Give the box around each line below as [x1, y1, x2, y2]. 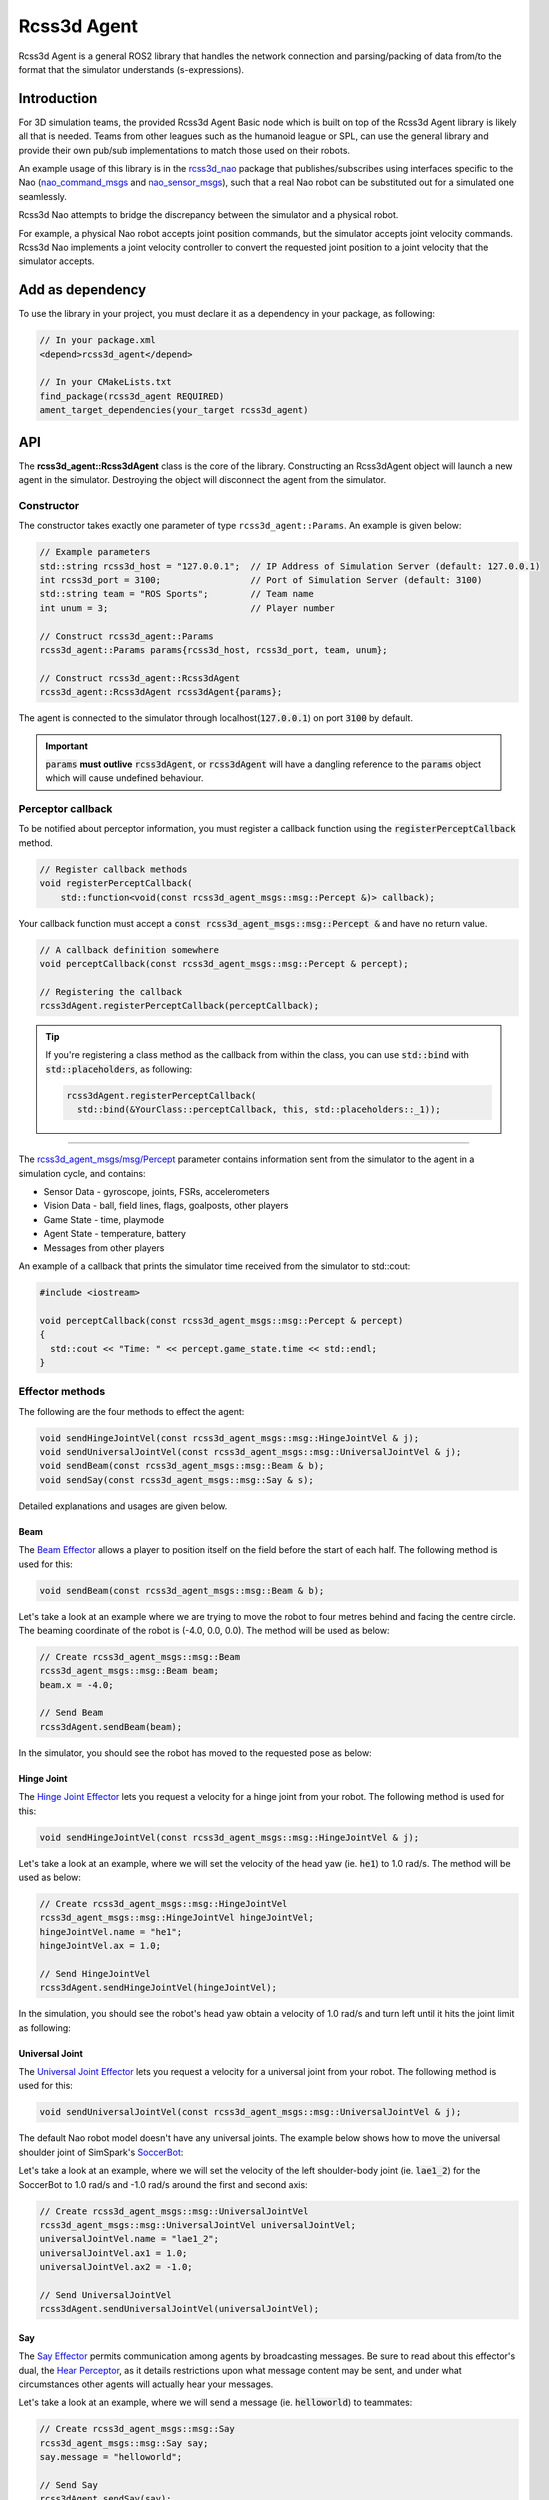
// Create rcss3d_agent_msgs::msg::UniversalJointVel [39, 2205, 309, 2217]
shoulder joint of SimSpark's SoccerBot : [18, 2146, 184, 2158]
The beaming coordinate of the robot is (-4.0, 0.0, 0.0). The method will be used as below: [18, 1624, 390, 1636]
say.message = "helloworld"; [39, 2451, 183, 2463]
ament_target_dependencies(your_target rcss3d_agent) [39, 405, 309, 416]
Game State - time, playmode [43, 1213, 165, 1225]
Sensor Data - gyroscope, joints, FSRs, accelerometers [43, 1186, 270, 1198]
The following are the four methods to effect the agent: [18, 1405, 245, 1417]
